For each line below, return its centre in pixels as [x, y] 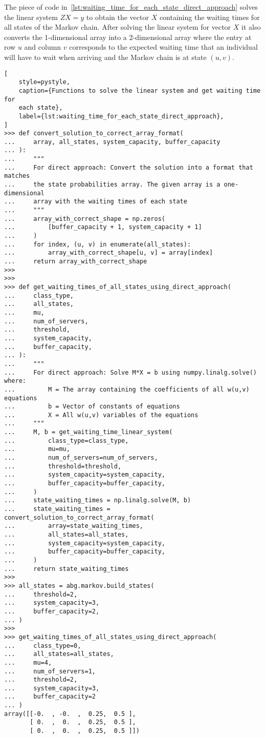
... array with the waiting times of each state [96, 202]
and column [43, 47]
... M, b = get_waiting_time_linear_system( [89, 432]
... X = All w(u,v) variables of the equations [101, 415]
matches [17, 176]
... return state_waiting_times [67, 569]
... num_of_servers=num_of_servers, [81, 458]
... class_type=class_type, [67, 440]
